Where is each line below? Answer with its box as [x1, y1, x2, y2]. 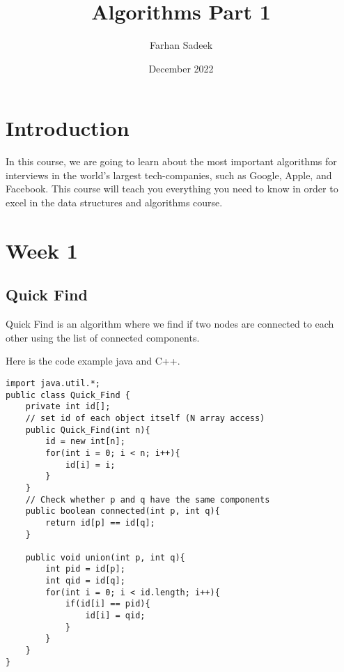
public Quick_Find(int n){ [25, 425, 150, 435]
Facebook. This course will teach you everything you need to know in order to [6, 181, 338, 196]
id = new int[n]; [45, 436, 125, 447]
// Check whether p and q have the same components [25, 494, 270, 505]
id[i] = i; [65, 459, 116, 470]
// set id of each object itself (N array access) [25, 413, 265, 423]
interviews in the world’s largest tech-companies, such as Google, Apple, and [6, 167, 332, 182]
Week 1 [6, 236, 78, 264]
